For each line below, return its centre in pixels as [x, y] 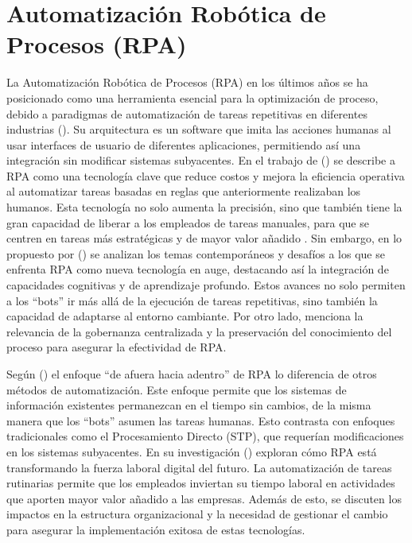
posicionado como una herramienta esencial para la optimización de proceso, [192, 97]
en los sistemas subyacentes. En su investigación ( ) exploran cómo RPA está [192, 451]
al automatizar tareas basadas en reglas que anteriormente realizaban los [184, 191]
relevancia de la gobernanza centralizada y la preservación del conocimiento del [199, 331]
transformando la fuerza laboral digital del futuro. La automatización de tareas [199, 467]
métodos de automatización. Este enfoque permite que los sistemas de [177, 389]
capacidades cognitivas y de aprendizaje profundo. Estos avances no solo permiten [206, 285]
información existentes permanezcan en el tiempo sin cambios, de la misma [189, 405]
